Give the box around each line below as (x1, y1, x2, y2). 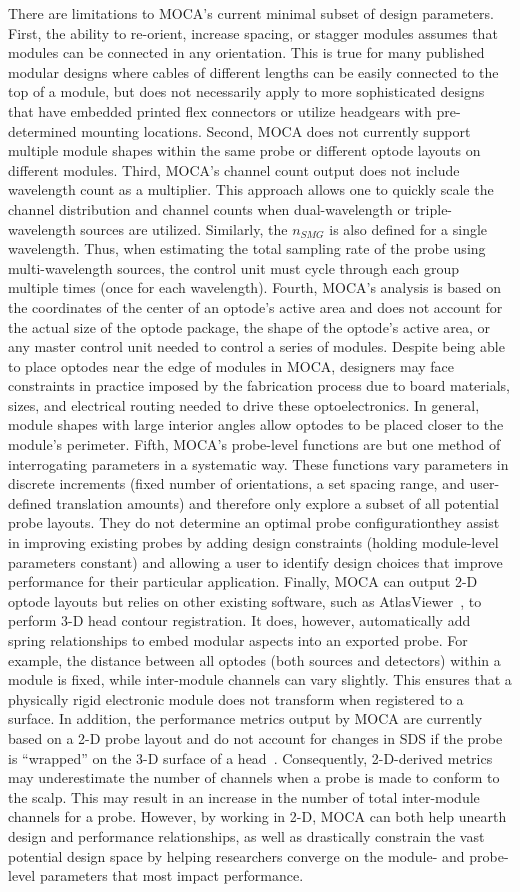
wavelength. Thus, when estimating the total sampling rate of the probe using (8, 238, 486, 259)
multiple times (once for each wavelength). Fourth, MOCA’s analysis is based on (8, 277, 502, 298)
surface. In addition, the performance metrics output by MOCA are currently (8, 708, 483, 729)
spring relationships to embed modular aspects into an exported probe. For (8, 630, 468, 650)
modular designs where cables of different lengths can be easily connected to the (8, 61, 499, 82)
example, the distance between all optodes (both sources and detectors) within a (8, 649, 501, 670)
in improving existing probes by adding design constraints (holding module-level (8, 532, 499, 553)
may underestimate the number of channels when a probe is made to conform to (8, 767, 500, 788)
